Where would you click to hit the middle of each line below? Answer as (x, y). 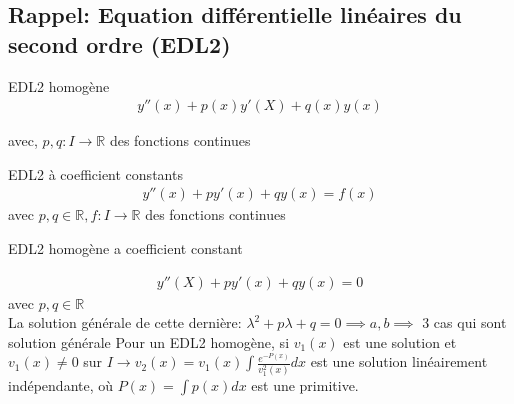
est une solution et (400, 341)
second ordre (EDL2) (119, 43)
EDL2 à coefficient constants (95, 173)
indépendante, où (61, 385)
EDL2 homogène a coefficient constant (125, 248)
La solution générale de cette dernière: (125, 322)
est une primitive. (305, 385)
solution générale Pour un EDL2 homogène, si (149, 341)
